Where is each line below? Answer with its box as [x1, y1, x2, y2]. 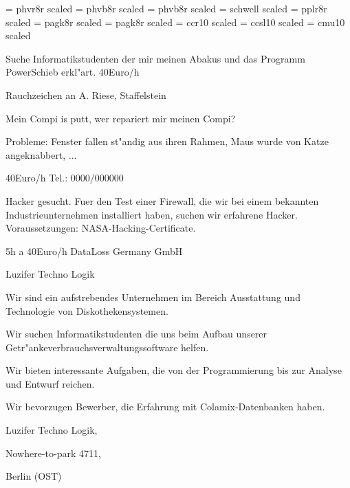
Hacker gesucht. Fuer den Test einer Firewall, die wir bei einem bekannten [6, 193, 319, 208]
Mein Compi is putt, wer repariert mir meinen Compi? [6, 111, 236, 125]
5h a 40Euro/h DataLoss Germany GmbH [6, 243, 183, 258]
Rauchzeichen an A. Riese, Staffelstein [6, 87, 166, 102]
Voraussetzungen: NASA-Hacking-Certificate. [6, 221, 196, 235]
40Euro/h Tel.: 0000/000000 [6, 170, 124, 185]
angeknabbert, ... [6, 147, 77, 162]
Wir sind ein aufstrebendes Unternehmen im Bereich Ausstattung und [6, 289, 300, 304]
